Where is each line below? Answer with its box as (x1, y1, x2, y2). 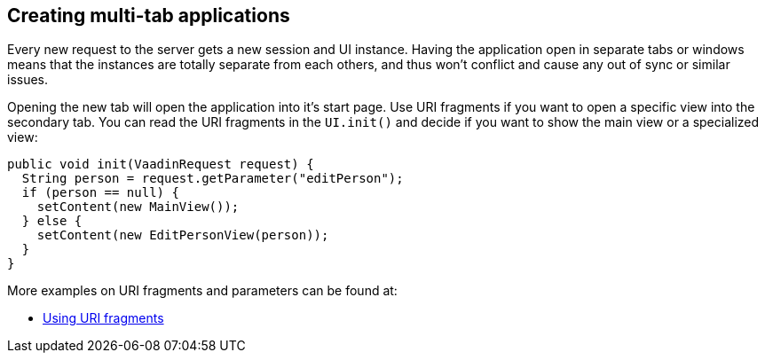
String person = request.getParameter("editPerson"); (21, 171, 404, 186)
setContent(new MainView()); (36, 200, 240, 215)
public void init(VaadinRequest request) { (7, 157, 314, 172)
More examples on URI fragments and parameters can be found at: (7, 283, 398, 299)
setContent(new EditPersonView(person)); (36, 228, 329, 243)
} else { (21, 214, 83, 229)
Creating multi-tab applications (7, 4, 290, 27)
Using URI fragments (43, 310, 164, 326)
